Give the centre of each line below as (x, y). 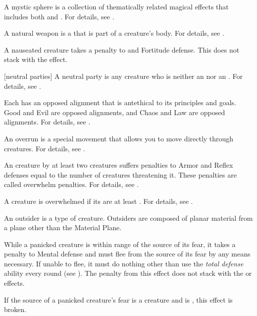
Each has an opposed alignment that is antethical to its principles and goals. (120, 102)
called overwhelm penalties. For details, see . (71, 184)
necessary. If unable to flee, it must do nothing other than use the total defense (124, 263)
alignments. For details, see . (47, 122)
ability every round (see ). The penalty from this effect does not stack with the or (128, 273)
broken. (15, 309)
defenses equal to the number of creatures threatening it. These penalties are (120, 174)
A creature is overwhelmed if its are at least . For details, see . (99, 201)
